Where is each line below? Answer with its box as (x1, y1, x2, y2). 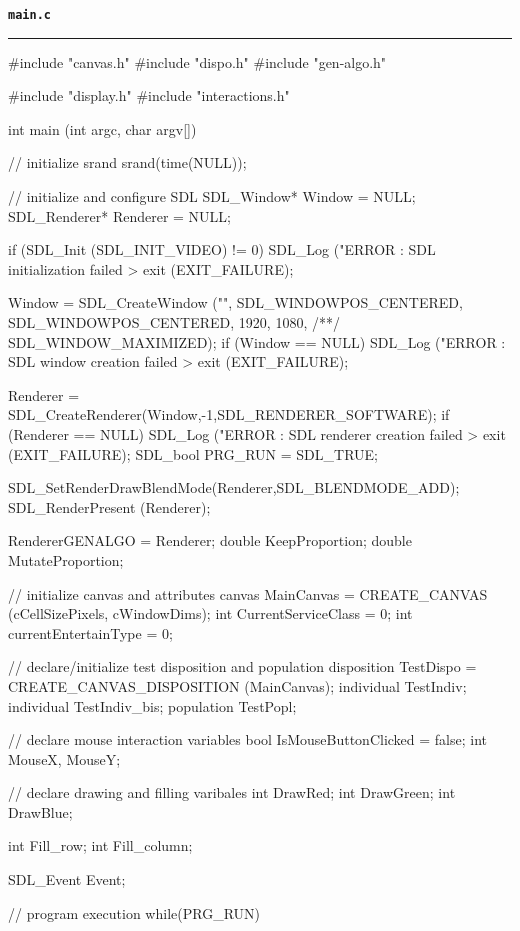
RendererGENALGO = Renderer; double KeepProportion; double (8, 530, 412, 551)
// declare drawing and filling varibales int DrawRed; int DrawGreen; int (8, 782, 456, 803)
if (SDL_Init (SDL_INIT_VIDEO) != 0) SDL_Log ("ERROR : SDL (8, 239, 436, 260)
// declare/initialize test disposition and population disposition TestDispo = (8, 656, 477, 677)
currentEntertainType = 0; (8, 622, 173, 643)
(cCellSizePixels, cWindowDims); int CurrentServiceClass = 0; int (8, 603, 413, 624)
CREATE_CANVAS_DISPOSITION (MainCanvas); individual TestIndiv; (8, 675, 467, 696)
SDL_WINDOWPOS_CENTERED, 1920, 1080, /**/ (8, 312, 340, 332)
